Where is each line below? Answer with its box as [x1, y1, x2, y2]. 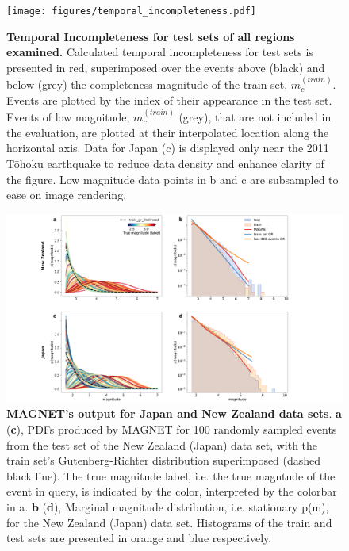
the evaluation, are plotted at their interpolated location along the [6, 124, 329, 140]
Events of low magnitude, [6, 109, 130, 125]
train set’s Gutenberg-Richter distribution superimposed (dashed [6, 452, 321, 469]
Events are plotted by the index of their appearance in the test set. [6, 91, 332, 108]
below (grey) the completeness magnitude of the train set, [6, 76, 288, 93]
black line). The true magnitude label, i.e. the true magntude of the [6, 467, 336, 484]
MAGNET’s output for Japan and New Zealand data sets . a [6, 405, 342, 422]
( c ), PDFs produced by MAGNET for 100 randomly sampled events [6, 421, 337, 438]
